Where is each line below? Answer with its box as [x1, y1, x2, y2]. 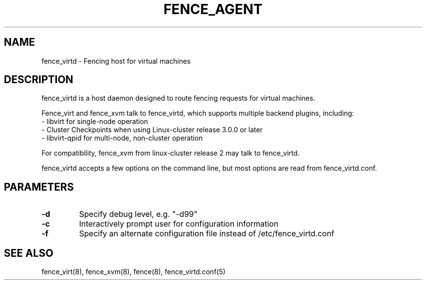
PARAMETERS [4, 180, 74, 193]
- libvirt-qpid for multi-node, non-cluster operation [41, 134, 203, 142]
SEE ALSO [4, 247, 53, 259]
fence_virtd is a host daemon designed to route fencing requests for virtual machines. [41, 94, 315, 103]
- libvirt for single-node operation [41, 117, 148, 126]
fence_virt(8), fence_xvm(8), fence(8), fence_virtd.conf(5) [41, 267, 226, 276]
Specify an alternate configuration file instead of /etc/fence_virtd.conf [79, 229, 335, 239]
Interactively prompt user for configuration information [79, 219, 279, 229]
